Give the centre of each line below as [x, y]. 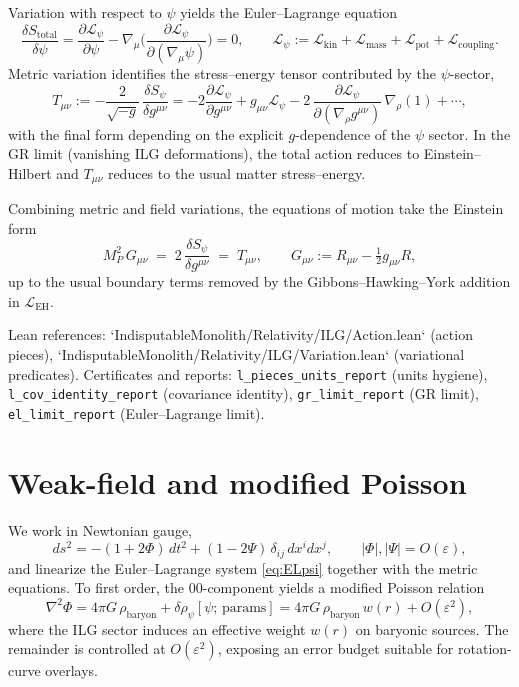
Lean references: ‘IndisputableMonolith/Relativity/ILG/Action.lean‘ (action [240, 334]
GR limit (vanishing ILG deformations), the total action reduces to [214, 153]
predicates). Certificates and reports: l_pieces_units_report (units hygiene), [248, 373]
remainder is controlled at [87, 648]
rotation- [485, 648]
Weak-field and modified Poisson [237, 481]
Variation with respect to [85, 12]
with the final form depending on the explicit [146, 133]
